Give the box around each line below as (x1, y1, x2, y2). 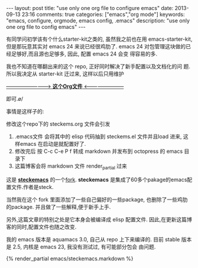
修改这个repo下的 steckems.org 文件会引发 (6, 120, 111, 128)
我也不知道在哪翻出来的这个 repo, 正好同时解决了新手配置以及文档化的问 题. (6, 63, 191, 70)
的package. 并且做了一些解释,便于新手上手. (6, 203, 111, 210)
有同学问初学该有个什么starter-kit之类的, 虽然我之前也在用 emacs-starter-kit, (6, 35, 193, 43)
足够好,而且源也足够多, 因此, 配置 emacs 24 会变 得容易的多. (11, 50, 158, 57)
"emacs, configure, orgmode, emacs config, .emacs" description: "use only (6, 17, 190, 24)
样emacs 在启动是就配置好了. (14, 140, 86, 147)
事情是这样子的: (6, 108, 44, 115)
